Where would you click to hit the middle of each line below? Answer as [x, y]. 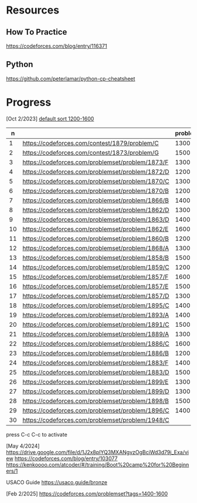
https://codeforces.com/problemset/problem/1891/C [96, 324]
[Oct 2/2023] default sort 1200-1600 [50, 119]
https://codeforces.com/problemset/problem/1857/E [96, 286]
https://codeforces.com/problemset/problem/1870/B [96, 190]
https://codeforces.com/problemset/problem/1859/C [96, 267]
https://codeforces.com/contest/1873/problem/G [91, 152]
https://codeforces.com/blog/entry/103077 [66, 458]
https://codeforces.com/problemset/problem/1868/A [96, 248]
